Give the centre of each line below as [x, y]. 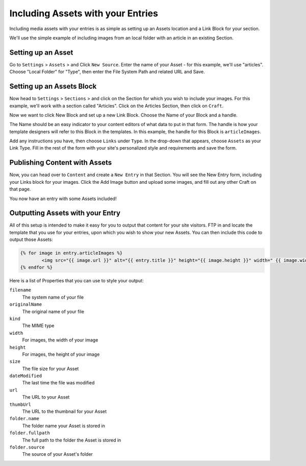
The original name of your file [53, 311]
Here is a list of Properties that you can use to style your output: [76, 280]
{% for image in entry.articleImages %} [71, 253]
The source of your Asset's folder [57, 454]
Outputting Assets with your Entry [65, 213]
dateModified [26, 376]
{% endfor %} [36, 267]
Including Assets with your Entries [84, 13]
